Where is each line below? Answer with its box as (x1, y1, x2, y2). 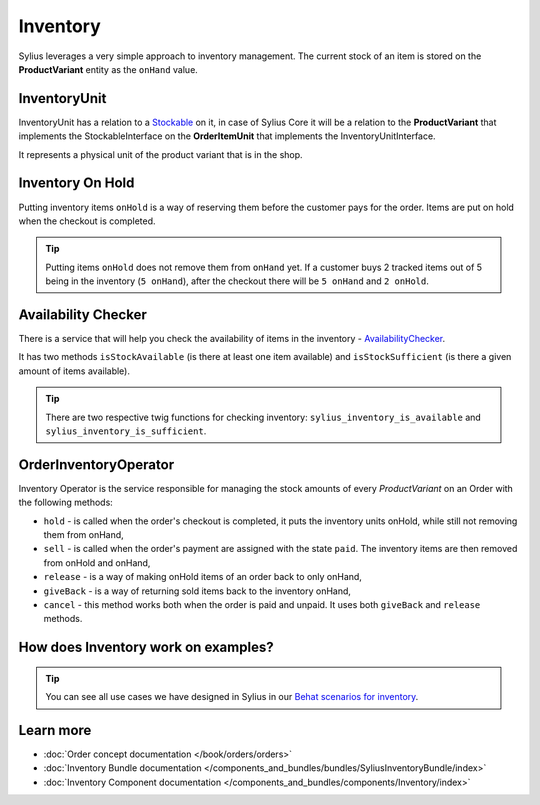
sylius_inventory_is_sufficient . (45, 425, 207, 437)
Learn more (18, 721, 92, 739)
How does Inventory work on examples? (18, 639, 274, 656)
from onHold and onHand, (43, 556, 151, 569)
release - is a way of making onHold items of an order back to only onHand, (43, 571, 362, 583)
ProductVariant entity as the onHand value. (18, 63, 199, 75)
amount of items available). (18, 365, 130, 377)
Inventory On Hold (18, 175, 135, 192)
